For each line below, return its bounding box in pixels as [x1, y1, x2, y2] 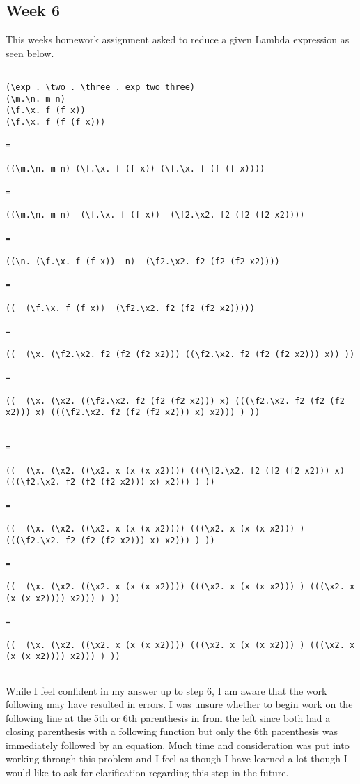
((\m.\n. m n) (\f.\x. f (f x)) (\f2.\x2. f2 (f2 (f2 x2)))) [6, 210, 305, 220]
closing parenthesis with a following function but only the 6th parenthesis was [6, 724, 338, 739]
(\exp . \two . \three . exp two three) [6, 82, 196, 93]
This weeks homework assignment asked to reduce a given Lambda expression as [6, 32, 350, 47]
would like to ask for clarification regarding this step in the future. [6, 765, 289, 780]
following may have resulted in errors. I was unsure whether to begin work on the [6, 697, 353, 711]
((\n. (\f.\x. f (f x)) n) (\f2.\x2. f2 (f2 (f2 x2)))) [6, 256, 280, 266]
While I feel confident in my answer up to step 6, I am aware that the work [6, 683, 327, 698]
